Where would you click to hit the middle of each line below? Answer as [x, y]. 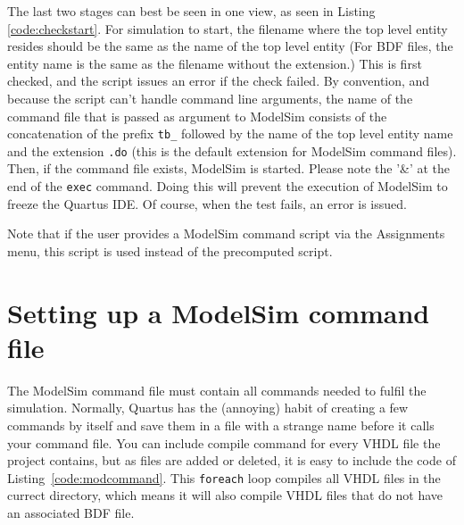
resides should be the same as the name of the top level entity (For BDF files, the [230, 46]
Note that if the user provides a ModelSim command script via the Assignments [226, 233]
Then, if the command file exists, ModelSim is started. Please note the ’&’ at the [229, 168]
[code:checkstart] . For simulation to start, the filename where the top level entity [228, 28]
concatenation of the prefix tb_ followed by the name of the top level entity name [230, 133]
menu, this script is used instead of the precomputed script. [170, 250]
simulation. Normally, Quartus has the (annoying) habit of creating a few [208, 408]
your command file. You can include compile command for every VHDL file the [224, 442]
